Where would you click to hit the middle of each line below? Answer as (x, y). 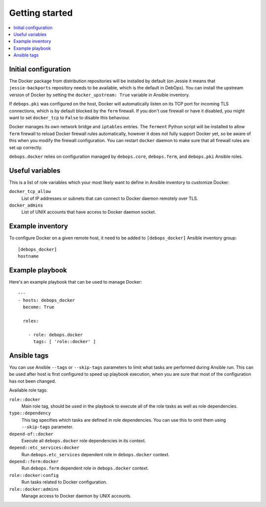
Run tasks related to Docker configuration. (64, 482)
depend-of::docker (31, 434)
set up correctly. (26, 147)
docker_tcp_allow (30, 192)
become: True (39, 307)
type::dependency (30, 413)
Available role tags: (28, 390)
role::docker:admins (34, 489)
